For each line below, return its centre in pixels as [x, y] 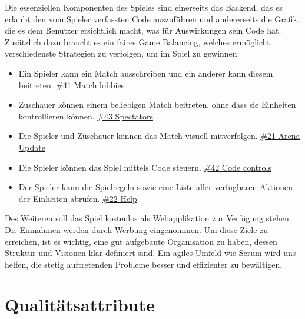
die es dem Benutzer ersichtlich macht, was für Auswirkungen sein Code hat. [143, 30]
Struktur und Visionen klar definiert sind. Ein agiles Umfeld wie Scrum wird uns [150, 253]
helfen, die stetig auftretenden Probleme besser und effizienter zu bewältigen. [144, 264]
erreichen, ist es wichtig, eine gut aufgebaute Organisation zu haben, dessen [141, 241]
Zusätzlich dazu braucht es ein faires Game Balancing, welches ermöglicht [137, 41]
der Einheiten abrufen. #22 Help [78, 198]
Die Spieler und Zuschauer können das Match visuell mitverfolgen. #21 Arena [159, 136]
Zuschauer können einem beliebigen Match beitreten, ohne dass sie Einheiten [157, 104]
